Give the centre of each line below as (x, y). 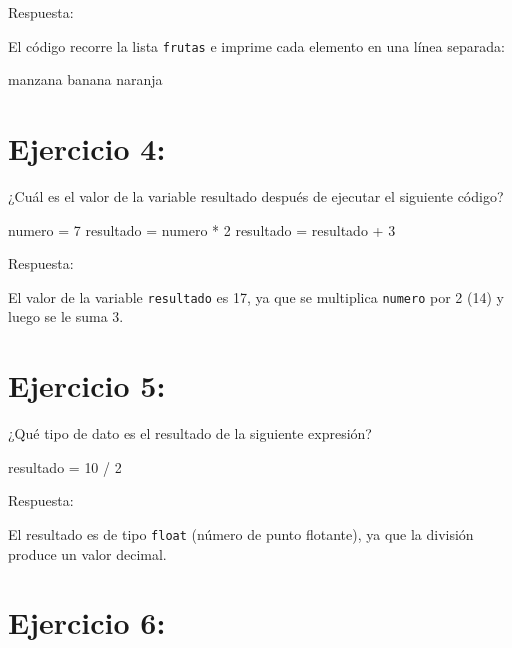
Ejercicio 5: (87, 385)
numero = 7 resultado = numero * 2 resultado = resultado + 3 (202, 229)
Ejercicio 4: (87, 148)
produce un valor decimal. (87, 553)
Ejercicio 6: (87, 622)
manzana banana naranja (85, 79)
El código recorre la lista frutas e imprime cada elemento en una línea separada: (256, 45)
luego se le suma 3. (66, 316)
